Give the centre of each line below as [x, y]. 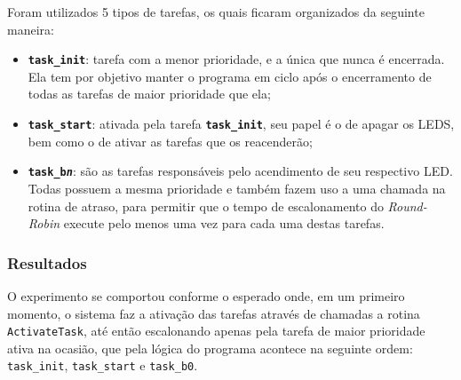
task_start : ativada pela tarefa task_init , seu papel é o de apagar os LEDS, [241, 124]
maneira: [31, 29]
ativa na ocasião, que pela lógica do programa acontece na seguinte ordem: [210, 348]
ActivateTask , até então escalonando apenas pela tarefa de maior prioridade [216, 331]
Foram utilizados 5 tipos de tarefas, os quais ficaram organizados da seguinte [216, 12]
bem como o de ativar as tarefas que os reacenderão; [170, 141]
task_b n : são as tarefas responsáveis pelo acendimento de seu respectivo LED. [240, 171]
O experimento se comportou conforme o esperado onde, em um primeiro [206, 295]
